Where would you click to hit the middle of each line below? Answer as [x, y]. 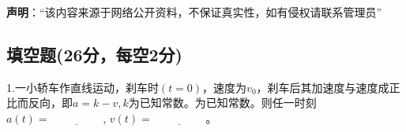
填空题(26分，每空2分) [94, 54]
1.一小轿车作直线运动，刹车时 [83, 87]
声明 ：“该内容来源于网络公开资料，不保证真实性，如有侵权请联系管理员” [194, 12]
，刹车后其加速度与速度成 [323, 87]
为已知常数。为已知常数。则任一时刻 [222, 103]
